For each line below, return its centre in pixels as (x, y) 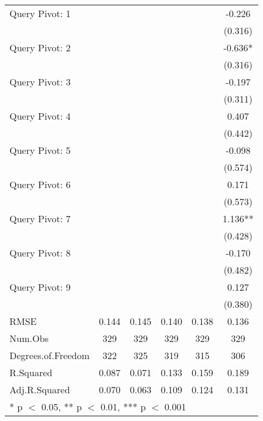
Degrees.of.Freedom (50, 355)
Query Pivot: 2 (40, 47)
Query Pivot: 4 (40, 116)
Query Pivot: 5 (40, 150)
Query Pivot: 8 (40, 253)
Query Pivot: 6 (40, 184)
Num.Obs (29, 338)
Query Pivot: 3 (40, 82)
